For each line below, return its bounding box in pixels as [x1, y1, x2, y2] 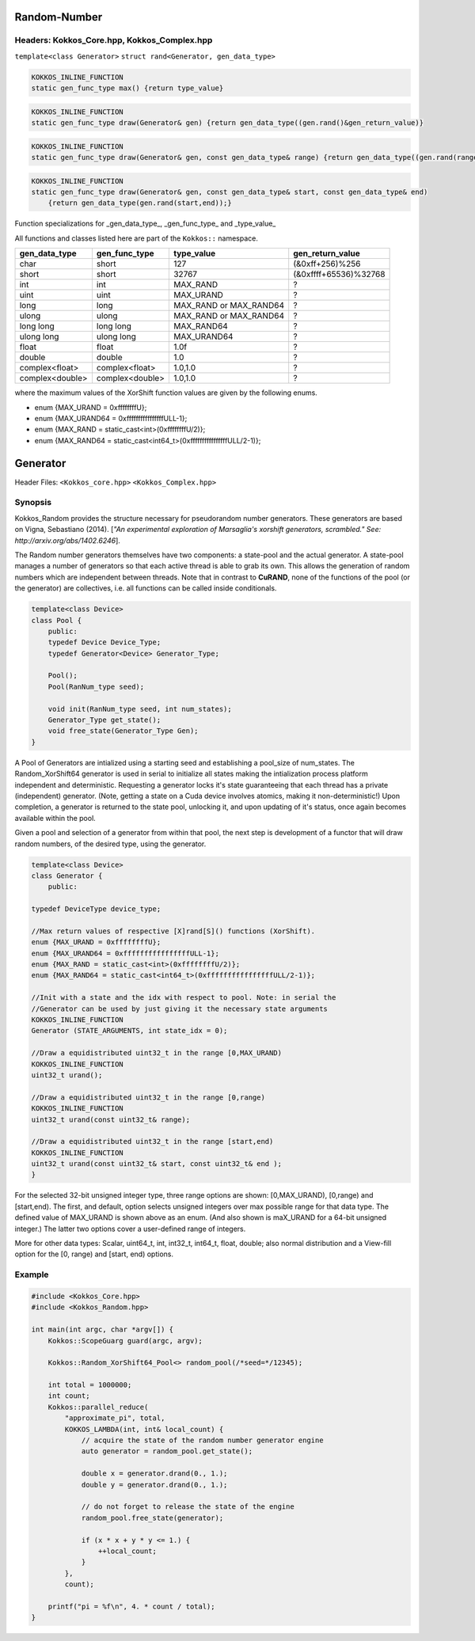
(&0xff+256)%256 [293, 258, 361, 269]
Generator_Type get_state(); [47, 716, 161, 724]
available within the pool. [14, 813, 97, 822]
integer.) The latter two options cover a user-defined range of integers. [14, 1224, 246, 1233]
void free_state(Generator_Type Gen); [47, 727, 199, 735]
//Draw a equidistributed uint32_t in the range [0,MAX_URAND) [31, 1049, 283, 1058]
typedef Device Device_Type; [47, 638, 161, 647]
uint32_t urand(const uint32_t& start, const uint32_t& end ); [31, 1160, 283, 1168]
